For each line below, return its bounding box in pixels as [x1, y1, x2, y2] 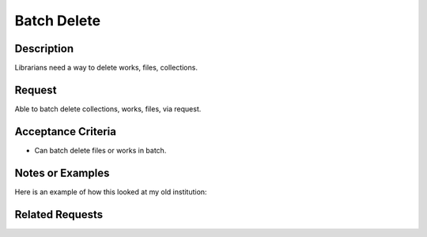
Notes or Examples [14, 166, 110, 179]
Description [14, 42, 74, 55]
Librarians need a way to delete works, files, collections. [14, 63, 198, 73]
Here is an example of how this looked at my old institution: [14, 186, 207, 197]
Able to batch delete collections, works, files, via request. [14, 103, 202, 114]
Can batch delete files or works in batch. [34, 145, 167, 155]
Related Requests [14, 208, 104, 221]
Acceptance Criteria [14, 125, 116, 138]
